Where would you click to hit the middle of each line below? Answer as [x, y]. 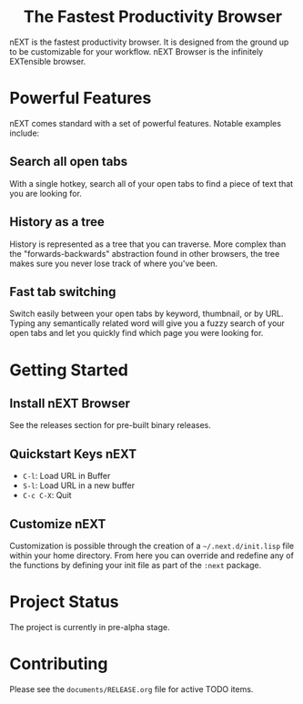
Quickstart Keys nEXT [73, 454]
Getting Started [69, 370]
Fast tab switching [63, 292]
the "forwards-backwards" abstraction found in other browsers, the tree [145, 253]
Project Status [65, 602]
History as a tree [57, 222]
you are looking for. [45, 193]
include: [25, 133]
